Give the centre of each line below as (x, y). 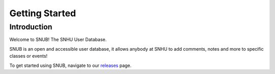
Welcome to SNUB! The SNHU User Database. (58, 40)
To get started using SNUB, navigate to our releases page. (71, 65)
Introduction (31, 27)
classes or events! (29, 56)
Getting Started (43, 13)
